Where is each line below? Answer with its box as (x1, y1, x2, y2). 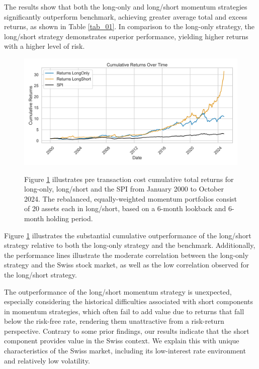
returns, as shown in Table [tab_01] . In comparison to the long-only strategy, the (4, 21, 254, 32)
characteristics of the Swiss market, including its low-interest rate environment (4, 345, 246, 356)
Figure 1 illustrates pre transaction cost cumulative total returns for (24, 173, 234, 184)
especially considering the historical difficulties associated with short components (4, 296, 253, 307)
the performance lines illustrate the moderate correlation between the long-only (4, 249, 249, 260)
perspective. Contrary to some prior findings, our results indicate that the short (4, 325, 249, 336)
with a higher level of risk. (4, 41, 85, 51)
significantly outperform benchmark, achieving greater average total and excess (4, 11, 247, 22)
